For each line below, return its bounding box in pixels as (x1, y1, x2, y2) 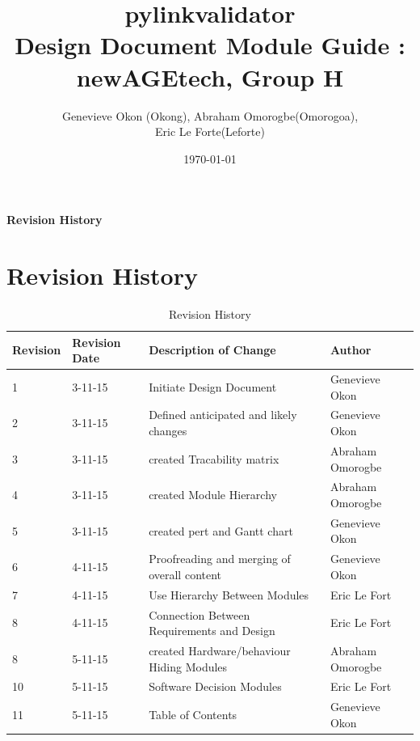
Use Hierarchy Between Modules (149, 586, 309, 603)
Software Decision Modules (149, 678, 282, 695)
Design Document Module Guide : (15, 28, 405, 61)
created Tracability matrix (149, 450, 279, 467)
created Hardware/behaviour (149, 641, 291, 658)
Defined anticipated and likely (149, 406, 297, 423)
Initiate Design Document (149, 378, 277, 395)
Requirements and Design (149, 622, 275, 639)
